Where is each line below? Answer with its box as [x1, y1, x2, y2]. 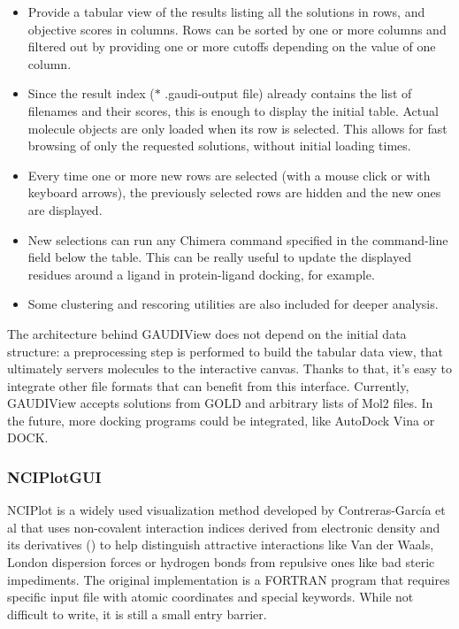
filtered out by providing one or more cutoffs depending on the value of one [27, 37, 436, 56]
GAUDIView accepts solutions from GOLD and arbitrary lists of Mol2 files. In [7, 394, 433, 412]
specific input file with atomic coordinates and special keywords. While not [7, 587, 414, 606]
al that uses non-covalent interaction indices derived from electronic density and [7, 518, 440, 536]
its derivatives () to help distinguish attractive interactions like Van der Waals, [7, 535, 434, 554]
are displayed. [27, 200, 103, 219]
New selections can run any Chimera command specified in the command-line [27, 230, 448, 249]
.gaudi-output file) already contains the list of [164, 84, 412, 103]
